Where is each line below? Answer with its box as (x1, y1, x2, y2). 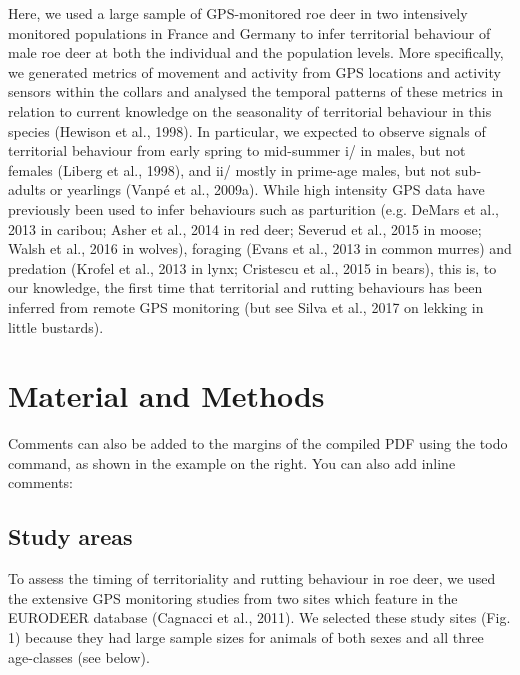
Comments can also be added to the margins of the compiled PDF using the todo (8, 433, 508, 454)
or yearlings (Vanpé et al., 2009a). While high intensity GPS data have (50, 179, 485, 200)
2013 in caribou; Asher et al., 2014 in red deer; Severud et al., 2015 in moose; (8, 218, 482, 239)
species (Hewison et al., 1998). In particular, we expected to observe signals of (8, 120, 486, 141)
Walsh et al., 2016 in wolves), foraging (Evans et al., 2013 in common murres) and (8, 238, 512, 259)
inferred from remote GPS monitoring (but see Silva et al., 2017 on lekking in (8, 296, 484, 317)
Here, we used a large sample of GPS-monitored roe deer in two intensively (8, 3, 468, 23)
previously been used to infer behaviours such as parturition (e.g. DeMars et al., (8, 198, 499, 219)
